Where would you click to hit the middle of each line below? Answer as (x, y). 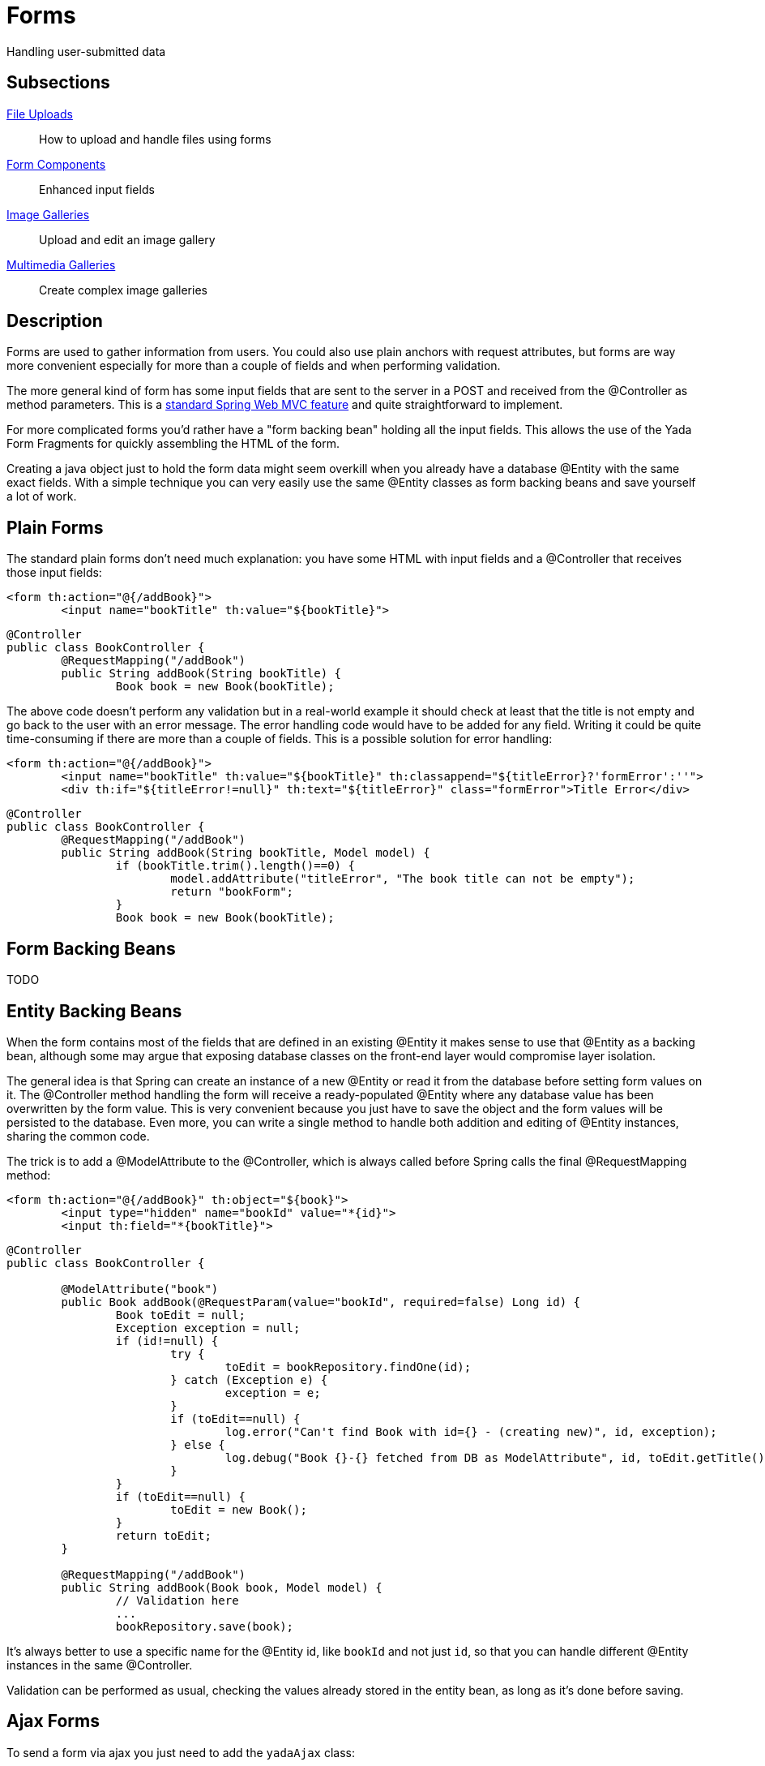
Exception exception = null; (208, 1328)
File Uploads (40, 114)
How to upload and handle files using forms (155, 139)
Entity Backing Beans (94, 1011)
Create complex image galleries (123, 290)
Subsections (58, 83)
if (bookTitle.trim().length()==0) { (235, 866)
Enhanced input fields (97, 189)
